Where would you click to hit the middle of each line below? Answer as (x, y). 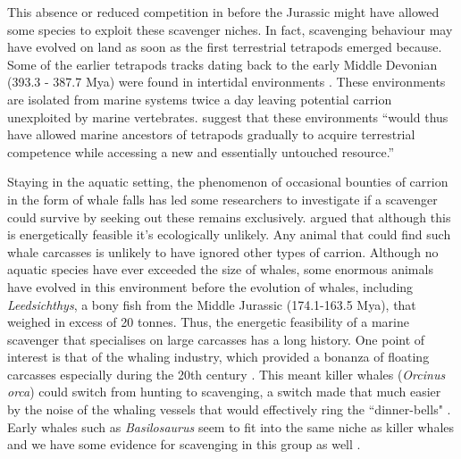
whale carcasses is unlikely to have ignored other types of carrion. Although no (223, 251)
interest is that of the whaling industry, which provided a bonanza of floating (218, 357)
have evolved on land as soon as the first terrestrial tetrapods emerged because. (225, 47)
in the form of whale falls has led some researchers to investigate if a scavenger (222, 199)
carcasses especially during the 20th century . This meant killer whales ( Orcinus (226, 374)
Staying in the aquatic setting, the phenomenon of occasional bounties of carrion (228, 182)
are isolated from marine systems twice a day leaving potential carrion (200, 99)
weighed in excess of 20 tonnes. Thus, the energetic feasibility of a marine (208, 322)
